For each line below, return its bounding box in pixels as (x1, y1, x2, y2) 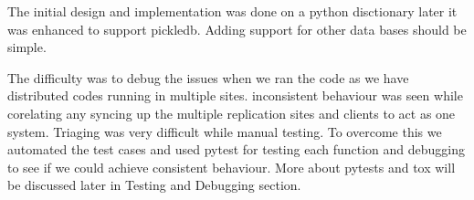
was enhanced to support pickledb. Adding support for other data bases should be (7, 19, 467, 38)
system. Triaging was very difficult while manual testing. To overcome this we (7, 121, 442, 141)
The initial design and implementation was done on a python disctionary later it (7, 2, 458, 20)
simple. (7, 37, 47, 57)
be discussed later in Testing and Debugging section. (7, 175, 301, 195)
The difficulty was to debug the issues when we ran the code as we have (7, 68, 409, 87)
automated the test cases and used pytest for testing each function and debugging (7, 140, 465, 159)
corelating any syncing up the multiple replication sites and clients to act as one (7, 103, 456, 122)
